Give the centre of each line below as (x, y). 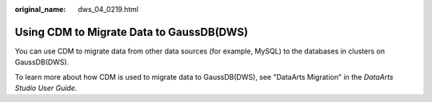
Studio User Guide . (46, 88)
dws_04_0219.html (108, 9)
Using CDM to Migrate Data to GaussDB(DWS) (131, 32)
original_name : (40, 9)
